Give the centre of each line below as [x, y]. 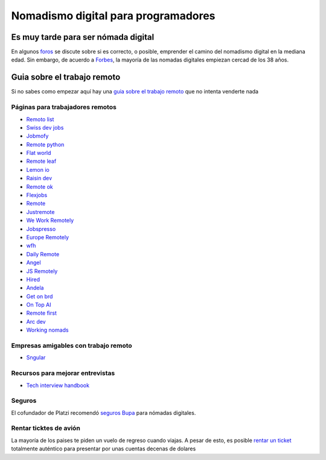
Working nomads [47, 330]
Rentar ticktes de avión [46, 428]
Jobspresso [41, 228]
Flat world [39, 153]
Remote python [45, 144]
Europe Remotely [48, 237]
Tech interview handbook [58, 385]
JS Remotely [42, 271]
